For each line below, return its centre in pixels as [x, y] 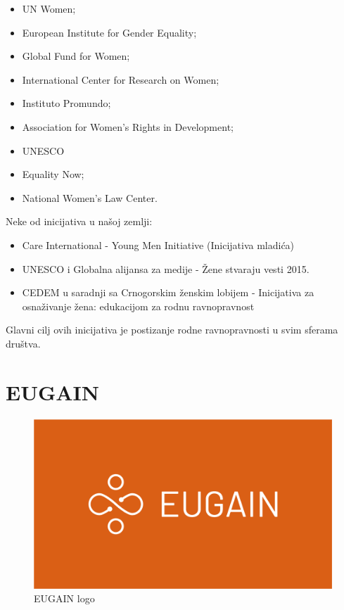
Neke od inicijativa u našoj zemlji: [79, 221]
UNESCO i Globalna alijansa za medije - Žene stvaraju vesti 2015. [166, 268]
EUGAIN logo [64, 598]
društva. [23, 343]
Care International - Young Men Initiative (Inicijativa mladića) [158, 244]
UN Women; [49, 8]
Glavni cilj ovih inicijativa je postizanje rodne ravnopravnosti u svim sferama [172, 330]
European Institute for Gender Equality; [109, 32]
